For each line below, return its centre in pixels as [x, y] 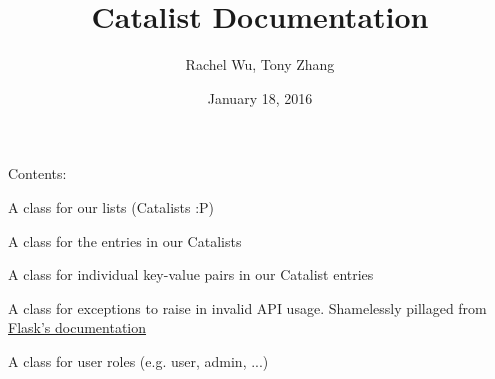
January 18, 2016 [260, 97]
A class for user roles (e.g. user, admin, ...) [138, 360]
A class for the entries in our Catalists [125, 240]
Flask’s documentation [77, 327]
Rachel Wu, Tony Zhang [260, 64]
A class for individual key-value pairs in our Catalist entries [191, 274]
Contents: [37, 173]
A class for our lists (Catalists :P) [111, 206]
